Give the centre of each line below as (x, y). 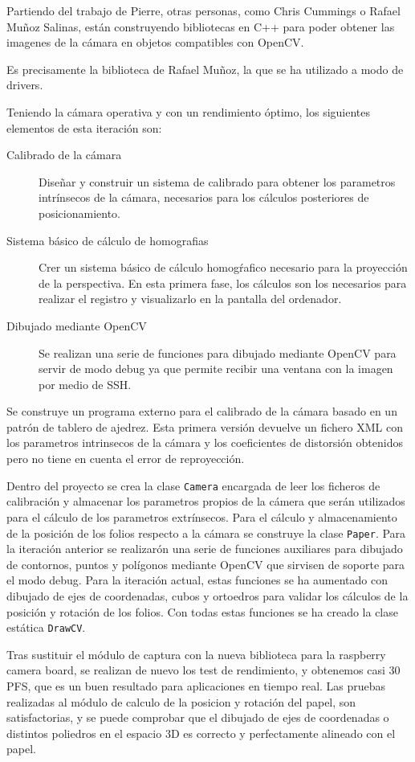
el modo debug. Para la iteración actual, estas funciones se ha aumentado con (197, 580)
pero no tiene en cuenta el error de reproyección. (126, 459)
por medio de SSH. (85, 384)
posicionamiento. (79, 213)
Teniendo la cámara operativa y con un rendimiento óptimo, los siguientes (189, 111)
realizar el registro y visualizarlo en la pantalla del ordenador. (190, 299)
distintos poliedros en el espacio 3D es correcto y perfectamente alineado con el (201, 733)
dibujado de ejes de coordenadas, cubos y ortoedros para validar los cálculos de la (207, 595)
